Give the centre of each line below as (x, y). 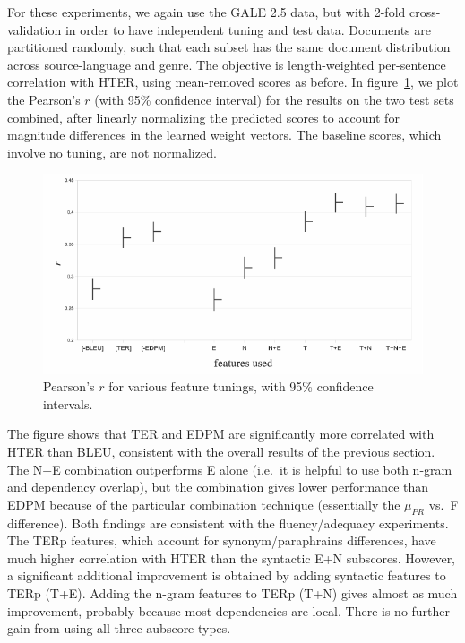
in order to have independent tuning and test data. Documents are (248, 29)
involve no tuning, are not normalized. (112, 152)
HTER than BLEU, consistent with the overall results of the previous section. (221, 451)
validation (34, 29)
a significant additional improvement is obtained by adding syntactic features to (227, 575)
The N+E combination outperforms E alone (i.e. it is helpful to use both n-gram (230, 469)
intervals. (68, 403)
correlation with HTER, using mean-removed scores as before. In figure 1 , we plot (233, 82)
